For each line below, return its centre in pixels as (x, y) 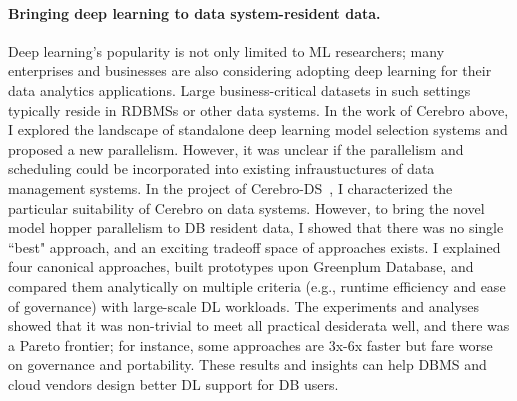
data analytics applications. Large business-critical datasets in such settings (239, 89)
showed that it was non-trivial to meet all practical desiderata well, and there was (259, 325)
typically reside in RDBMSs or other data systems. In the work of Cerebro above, (258, 109)
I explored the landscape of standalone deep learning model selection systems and (258, 129)
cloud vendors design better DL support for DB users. (173, 383)
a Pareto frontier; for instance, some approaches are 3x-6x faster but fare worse (250, 344)
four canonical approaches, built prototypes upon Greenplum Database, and (241, 266)
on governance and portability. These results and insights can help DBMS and (247, 364)
